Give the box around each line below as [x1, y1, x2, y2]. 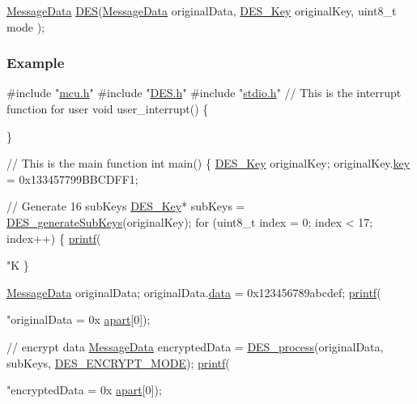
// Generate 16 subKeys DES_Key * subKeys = [6, 198, 245, 215]
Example [6, 53, 65, 73]
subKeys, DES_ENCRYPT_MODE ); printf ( [6, 354, 230, 371]
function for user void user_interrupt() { [6, 100, 209, 117]
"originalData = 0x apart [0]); [6, 311, 151, 328]
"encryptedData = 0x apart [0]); [6, 381, 162, 398]
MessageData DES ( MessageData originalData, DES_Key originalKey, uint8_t [6, 2, 397, 19]
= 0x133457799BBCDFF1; [6, 170, 138, 187]
